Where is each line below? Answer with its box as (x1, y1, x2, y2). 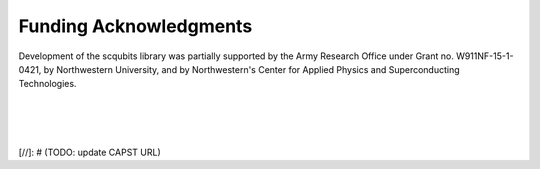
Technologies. (18, 78, 77, 90)
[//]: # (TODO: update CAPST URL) (18, 146, 162, 158)
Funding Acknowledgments (18, 15, 253, 37)
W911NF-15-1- (455, 50, 514, 62)
